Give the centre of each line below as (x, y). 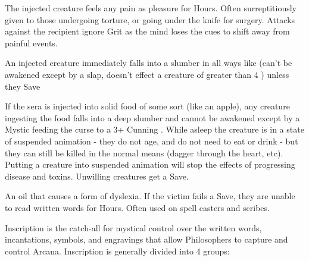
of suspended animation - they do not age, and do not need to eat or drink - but (152, 141)
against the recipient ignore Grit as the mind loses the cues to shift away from (147, 31)
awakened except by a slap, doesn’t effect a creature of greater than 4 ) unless (147, 74)
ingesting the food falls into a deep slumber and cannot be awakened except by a (152, 117)
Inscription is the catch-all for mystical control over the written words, (133, 227)
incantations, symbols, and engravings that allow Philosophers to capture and (146, 239)
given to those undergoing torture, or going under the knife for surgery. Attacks (150, 19)
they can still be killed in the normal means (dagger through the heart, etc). (144, 152)
